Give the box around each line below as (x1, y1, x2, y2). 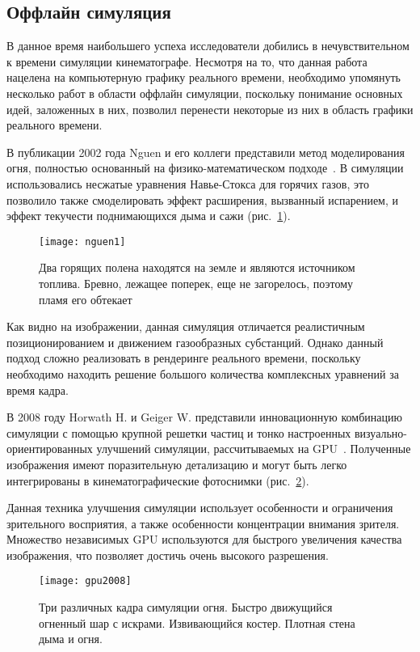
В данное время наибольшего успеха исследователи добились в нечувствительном (6, 37, 409, 54)
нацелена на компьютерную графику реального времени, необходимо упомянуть (6, 69, 401, 86)
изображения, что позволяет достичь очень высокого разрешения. (6, 546, 329, 563)
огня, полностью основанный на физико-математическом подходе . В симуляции (6, 159, 404, 176)
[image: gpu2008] (39, 575, 132, 587)
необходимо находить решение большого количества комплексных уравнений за (6, 365, 399, 382)
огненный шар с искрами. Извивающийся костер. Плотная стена (39, 614, 355, 631)
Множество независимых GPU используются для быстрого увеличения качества (6, 531, 402, 548)
